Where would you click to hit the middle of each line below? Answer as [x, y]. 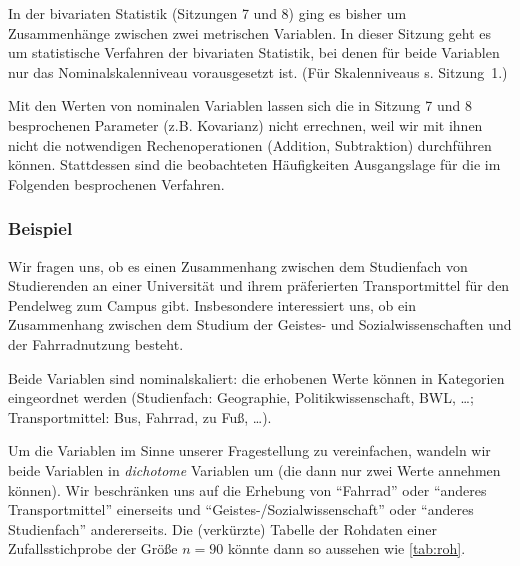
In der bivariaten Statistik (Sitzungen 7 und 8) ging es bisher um [207, 13]
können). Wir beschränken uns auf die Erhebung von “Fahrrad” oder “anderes [247, 489]
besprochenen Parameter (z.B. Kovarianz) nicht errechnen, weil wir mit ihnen [245, 124]
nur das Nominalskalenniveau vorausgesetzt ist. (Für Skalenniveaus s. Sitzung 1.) [258, 71]
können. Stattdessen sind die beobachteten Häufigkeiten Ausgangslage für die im [254, 164]
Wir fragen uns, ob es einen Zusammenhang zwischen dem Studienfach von [238, 265]
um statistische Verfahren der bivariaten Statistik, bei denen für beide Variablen [254, 52]
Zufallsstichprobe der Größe [93, 548]
